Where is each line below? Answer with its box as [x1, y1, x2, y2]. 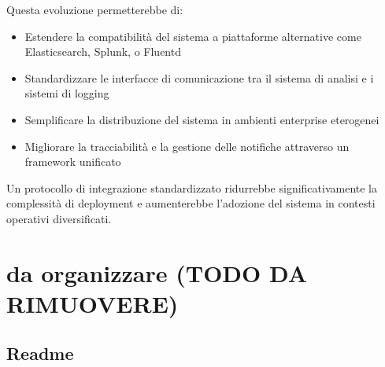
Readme [6, 341, 74, 365]
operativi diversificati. [6, 210, 112, 226]
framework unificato [24, 153, 121, 170]
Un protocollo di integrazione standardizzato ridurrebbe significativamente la [6, 179, 377, 196]
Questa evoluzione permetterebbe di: [6, 2, 183, 17]
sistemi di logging [24, 85, 109, 101]
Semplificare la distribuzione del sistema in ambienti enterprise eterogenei [24, 111, 379, 127]
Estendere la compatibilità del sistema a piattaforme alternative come [24, 28, 361, 44]
